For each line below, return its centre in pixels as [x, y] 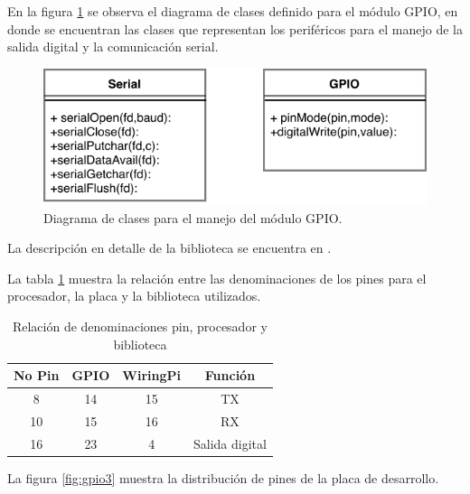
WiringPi [151, 375]
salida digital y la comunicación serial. [113, 47]
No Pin [37, 375]
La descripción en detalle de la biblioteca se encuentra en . [169, 248]
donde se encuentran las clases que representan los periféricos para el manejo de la [235, 28]
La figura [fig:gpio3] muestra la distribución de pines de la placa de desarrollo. [223, 477]
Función [230, 375]
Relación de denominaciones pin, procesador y [140, 326]
